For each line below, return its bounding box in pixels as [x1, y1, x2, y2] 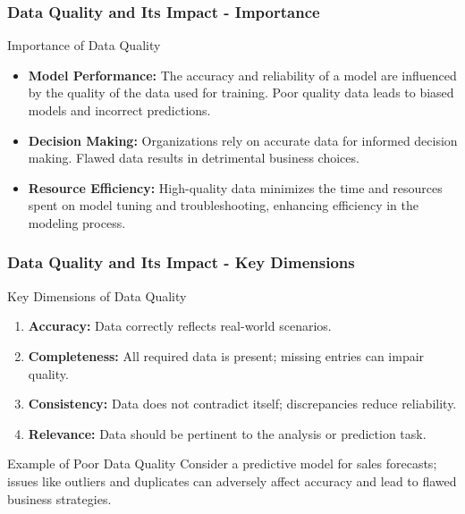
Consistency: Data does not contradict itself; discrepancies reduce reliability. [28, 394, 457, 413]
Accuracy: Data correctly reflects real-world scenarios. [28, 316, 332, 335]
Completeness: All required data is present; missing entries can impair [28, 346, 425, 365]
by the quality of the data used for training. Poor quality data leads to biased [28, 83, 454, 102]
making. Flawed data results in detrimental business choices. [28, 148, 359, 167]
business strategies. [7, 489, 112, 508]
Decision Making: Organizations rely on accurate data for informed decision [28, 131, 458, 149]
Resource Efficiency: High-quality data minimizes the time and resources [28, 178, 443, 197]
